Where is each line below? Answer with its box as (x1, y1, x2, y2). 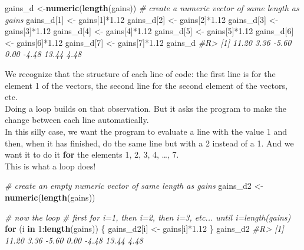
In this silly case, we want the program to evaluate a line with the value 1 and (5, 125, 287, 137)
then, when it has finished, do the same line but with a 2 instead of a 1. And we (5, 136, 294, 149)
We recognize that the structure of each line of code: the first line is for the (5, 67, 276, 79)
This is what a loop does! (5, 159, 96, 172)
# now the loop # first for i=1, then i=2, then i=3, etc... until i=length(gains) (5, 211, 291, 223)
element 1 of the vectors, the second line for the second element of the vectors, (5, 79, 288, 91)
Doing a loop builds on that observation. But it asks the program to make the (5, 102, 286, 114)
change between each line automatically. (5, 114, 149, 126)
